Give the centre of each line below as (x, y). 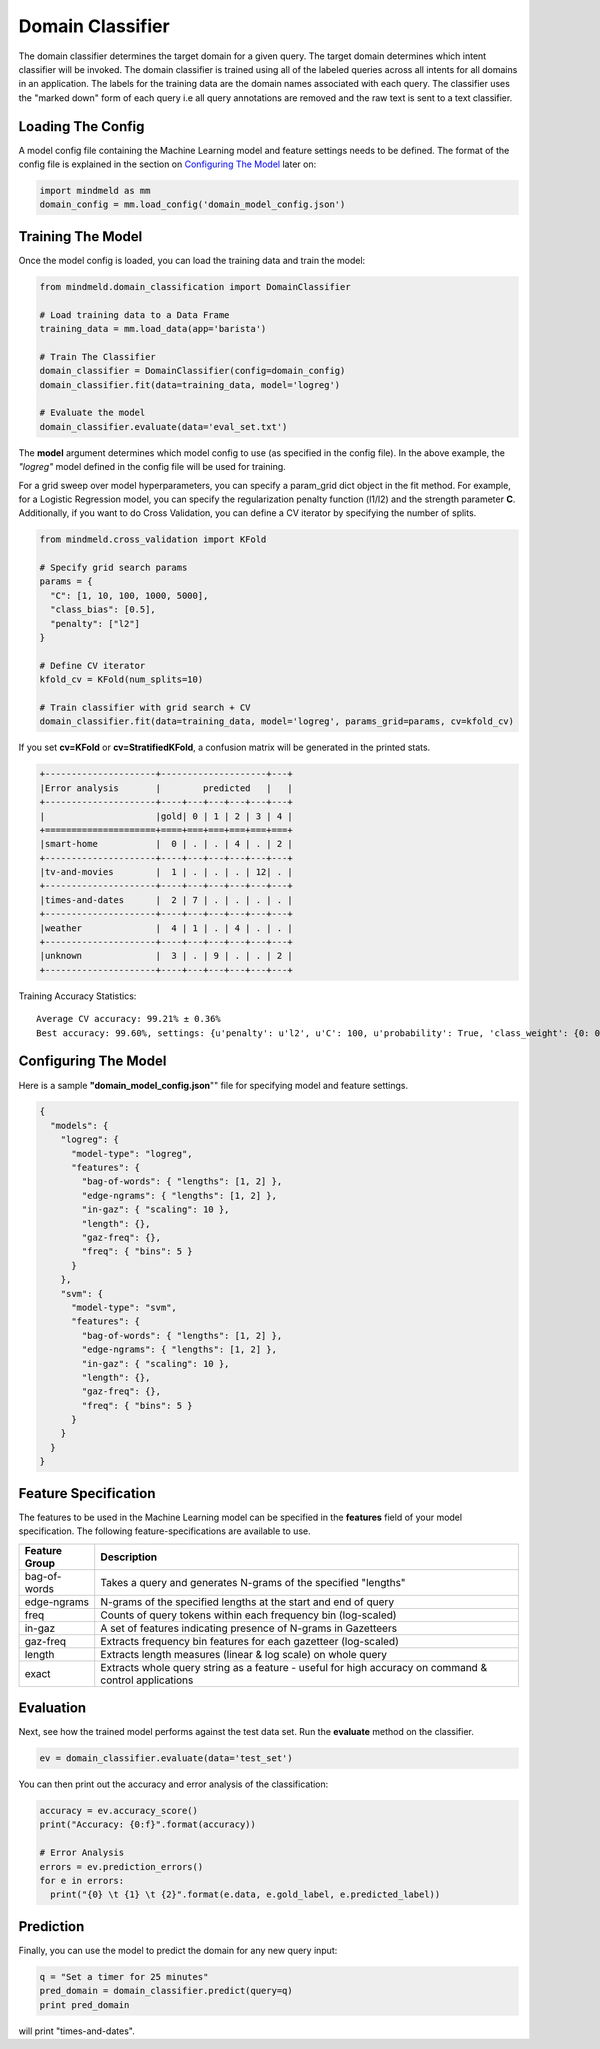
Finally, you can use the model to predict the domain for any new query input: (178, 1950)
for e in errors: (82, 1880)
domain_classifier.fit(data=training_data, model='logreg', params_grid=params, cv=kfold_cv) (277, 721)
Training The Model (80, 236)
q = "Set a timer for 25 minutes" (124, 1976)
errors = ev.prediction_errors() (121, 1866)
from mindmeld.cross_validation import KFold (153, 539)
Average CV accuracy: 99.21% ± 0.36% (129, 1019)
